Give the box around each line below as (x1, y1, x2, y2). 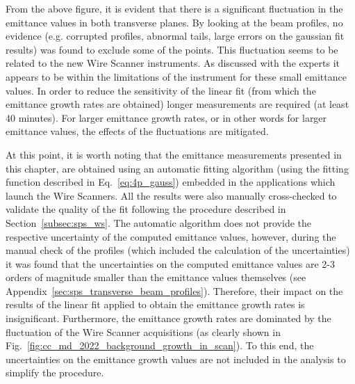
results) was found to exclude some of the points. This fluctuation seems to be (6, 42, 338, 56)
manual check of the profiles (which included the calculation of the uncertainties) (6, 243, 350, 257)
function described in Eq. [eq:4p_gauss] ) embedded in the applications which (6, 175, 336, 189)
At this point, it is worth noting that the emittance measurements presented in (6, 147, 342, 161)
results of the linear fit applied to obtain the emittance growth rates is (6, 297, 305, 312)
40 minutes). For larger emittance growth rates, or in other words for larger (6, 110, 327, 125)
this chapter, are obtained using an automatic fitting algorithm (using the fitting (6, 161, 349, 175)
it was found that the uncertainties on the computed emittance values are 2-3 (6, 256, 335, 271)
